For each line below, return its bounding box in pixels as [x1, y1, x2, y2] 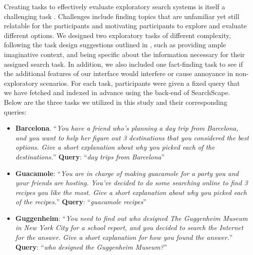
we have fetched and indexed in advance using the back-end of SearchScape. [4, 87, 230, 98]
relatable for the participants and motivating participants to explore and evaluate [4, 20, 247, 31]
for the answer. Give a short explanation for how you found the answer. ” [15, 232, 233, 242]
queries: [4, 106, 27, 117]
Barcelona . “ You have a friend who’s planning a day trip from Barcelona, [15, 123, 238, 133]
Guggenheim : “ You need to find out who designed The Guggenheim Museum [15, 213, 248, 223]
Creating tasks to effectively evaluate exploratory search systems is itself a [4, 1, 225, 11]
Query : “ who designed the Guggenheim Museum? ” [15, 241, 167, 252]
